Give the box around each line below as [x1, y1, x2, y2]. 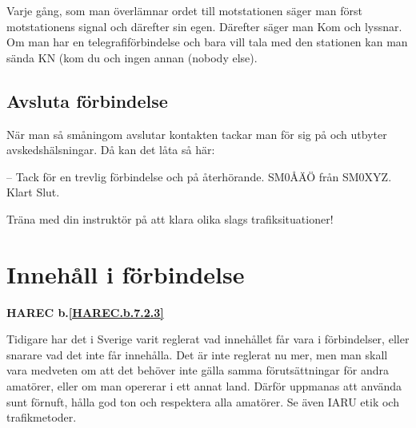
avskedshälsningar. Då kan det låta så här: [6, 141, 215, 158]
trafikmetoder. [6, 409, 77, 426]
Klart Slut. [6, 184, 60, 200]
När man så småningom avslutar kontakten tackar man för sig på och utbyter [6, 125, 387, 142]
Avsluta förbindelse [6, 88, 168, 113]
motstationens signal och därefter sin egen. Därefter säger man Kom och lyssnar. [6, 18, 402, 34]
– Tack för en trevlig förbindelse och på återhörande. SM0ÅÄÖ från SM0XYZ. [6, 168, 392, 184]
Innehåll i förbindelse [6, 257, 245, 290]
